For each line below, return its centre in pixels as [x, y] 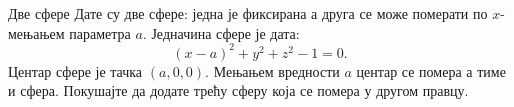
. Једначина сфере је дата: [221, 32]
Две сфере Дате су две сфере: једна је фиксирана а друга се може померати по [248, 13]
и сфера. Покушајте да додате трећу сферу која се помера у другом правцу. [238, 90]
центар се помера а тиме [431, 70]
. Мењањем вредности [272, 70]
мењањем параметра [69, 32]
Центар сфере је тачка [75, 70]
